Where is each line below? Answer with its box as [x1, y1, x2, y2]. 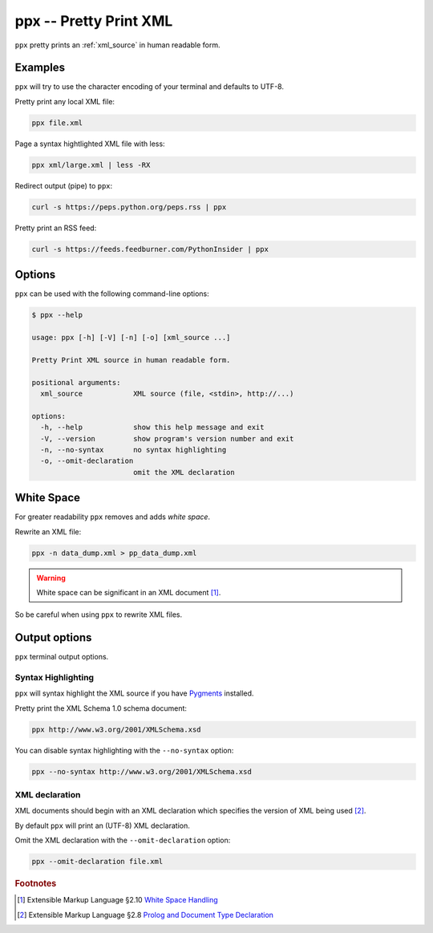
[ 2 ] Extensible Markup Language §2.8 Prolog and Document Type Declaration [17, 910, 274, 919]
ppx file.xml [31, 118, 83, 128]
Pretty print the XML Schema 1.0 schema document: [14, 703, 188, 713]
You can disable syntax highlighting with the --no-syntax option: [14, 745, 234, 755]
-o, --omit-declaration [40, 456, 134, 465]
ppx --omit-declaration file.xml [31, 857, 164, 866]
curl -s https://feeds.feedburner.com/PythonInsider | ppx [31, 245, 269, 254]
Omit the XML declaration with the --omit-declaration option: [14, 835, 231, 846]
